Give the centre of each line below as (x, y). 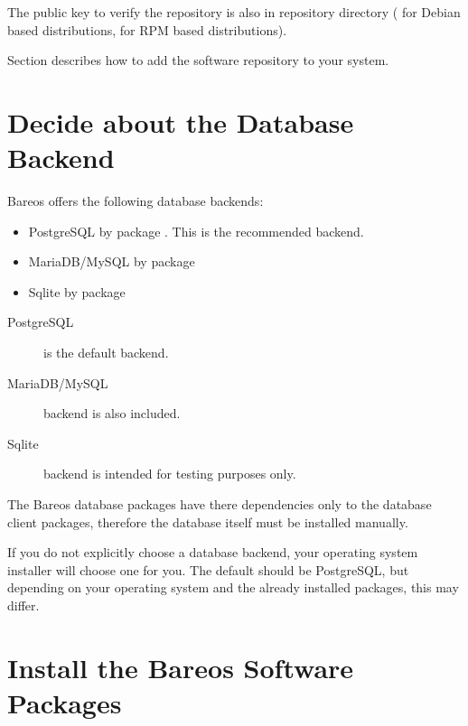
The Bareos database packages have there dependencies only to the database (220, 504)
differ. (23, 605)
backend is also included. (112, 413)
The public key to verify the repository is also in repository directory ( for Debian (234, 12)
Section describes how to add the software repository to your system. (198, 60)
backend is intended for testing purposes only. (170, 474)
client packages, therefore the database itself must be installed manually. (208, 521)
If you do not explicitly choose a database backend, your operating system (213, 552)
